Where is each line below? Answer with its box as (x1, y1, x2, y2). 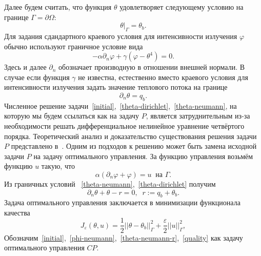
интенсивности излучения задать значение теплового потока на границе (4, 82, 228, 92)
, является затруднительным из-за (146, 110, 250, 121)
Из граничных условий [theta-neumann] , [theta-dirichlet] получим (4, 178, 216, 189)
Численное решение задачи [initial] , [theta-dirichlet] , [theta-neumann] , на (4, 100, 237, 111)
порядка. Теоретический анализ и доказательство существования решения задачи (4, 130, 257, 141)
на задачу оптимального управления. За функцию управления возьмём (33, 150, 253, 161)
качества (4, 207, 30, 218)
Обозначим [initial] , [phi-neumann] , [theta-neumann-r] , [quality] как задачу (4, 232, 243, 243)
